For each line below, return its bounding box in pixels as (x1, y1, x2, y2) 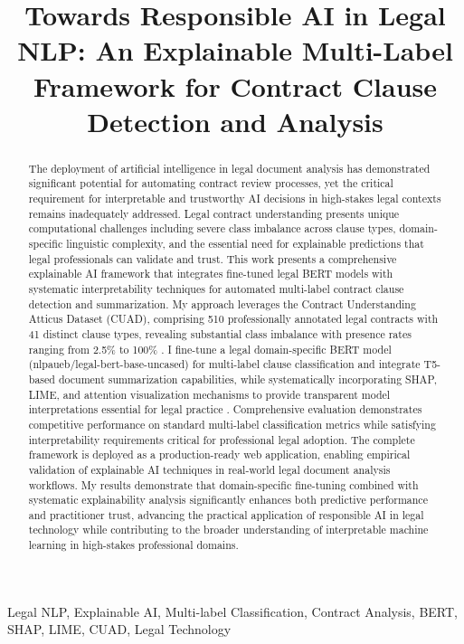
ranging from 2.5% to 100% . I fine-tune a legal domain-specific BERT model (28, 341, 392, 356)
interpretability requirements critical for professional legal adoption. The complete (28, 431, 415, 447)
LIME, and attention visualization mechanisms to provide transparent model (28, 386, 391, 402)
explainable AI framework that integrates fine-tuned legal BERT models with (28, 266, 393, 281)
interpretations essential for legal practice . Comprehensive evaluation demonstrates (28, 402, 422, 417)
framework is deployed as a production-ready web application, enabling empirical (28, 447, 411, 462)
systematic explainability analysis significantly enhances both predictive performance (28, 492, 428, 507)
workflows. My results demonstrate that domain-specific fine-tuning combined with (28, 477, 419, 492)
